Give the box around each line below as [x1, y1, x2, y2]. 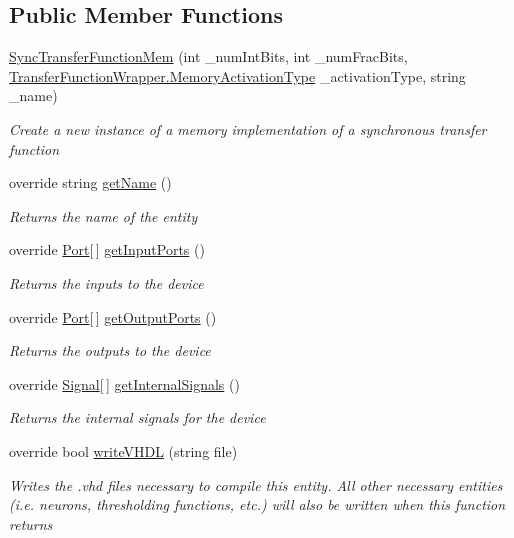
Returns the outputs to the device [9, 340, 211, 361]
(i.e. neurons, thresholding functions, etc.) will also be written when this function [9, 494, 506, 515]
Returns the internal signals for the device [9, 407, 266, 428]
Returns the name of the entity [9, 205, 198, 226]
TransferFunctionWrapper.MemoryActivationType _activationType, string [9, 65, 466, 86]
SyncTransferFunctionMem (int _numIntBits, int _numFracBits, [9, 46, 408, 67]
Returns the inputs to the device [9, 272, 204, 293]
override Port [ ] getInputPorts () [9, 239, 205, 260]
